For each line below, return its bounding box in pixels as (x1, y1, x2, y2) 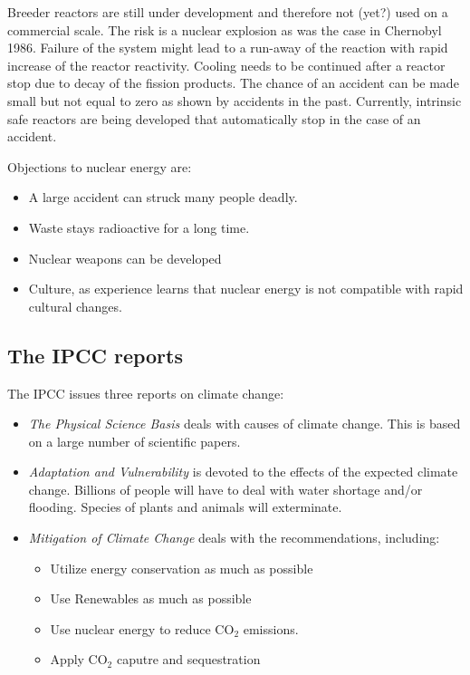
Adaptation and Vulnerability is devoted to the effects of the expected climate (28, 462, 458, 481)
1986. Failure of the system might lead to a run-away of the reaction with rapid (7, 38, 448, 57)
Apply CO (50, 650, 108, 669)
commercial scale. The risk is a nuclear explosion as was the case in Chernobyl (7, 20, 442, 39)
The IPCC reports (7, 341, 183, 369)
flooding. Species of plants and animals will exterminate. (28, 497, 342, 516)
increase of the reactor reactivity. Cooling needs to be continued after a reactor (7, 55, 446, 74)
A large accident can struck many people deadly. (28, 188, 298, 207)
